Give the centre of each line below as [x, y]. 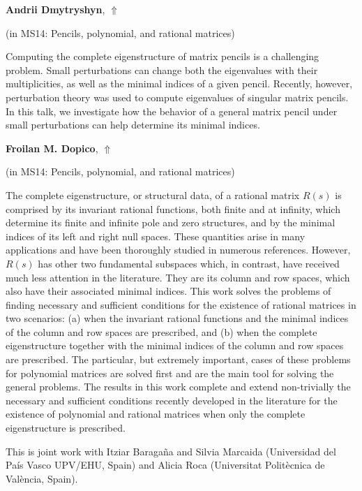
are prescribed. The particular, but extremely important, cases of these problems [178, 359]
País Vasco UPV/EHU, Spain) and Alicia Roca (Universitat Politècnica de [165, 465]
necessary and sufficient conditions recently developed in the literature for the [172, 400]
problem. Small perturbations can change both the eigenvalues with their [162, 69]
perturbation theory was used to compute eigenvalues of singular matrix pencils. [177, 97]
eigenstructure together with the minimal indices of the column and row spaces [175, 345]
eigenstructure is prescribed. [66, 428]
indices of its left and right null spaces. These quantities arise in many [156, 236]
